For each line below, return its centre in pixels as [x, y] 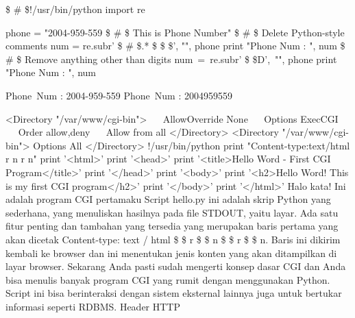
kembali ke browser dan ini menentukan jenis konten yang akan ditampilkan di [171, 253]
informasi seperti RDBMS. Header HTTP [93, 306]
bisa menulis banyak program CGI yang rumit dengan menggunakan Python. [168, 279]
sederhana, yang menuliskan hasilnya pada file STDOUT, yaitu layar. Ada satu [172, 212]
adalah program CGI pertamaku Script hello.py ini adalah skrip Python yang [168, 199]
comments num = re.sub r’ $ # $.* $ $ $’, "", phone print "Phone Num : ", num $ [175, 46]
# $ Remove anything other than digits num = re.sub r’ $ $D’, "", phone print [171, 59]
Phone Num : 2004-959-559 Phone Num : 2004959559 [119, 95]
